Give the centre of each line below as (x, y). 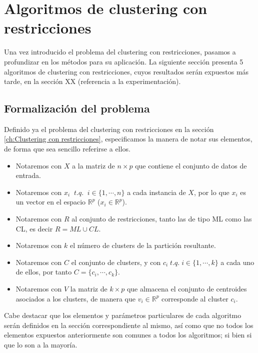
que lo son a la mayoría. (41, 344)
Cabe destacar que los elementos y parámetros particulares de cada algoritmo (123, 315)
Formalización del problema (77, 108)
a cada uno (237, 262)
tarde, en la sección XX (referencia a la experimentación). (92, 81)
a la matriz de (93, 165)
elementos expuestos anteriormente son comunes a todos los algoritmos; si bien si (128, 335)
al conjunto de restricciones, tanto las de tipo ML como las (162, 219)
